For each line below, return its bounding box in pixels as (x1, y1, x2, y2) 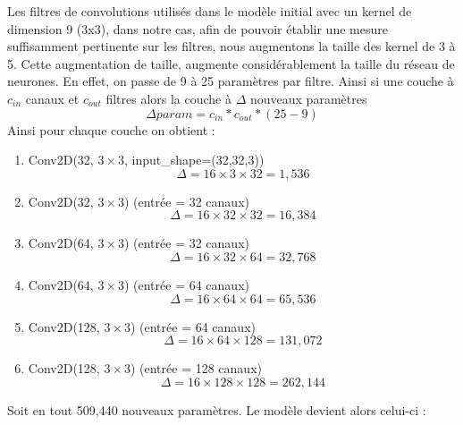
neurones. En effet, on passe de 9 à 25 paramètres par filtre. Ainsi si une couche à (7, 72, 454, 90)
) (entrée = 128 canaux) (130, 359, 262, 378)
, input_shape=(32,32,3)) (123, 150, 265, 169)
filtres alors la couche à (105, 89, 231, 107)
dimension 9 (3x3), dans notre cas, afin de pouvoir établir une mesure (7, 19, 388, 38)
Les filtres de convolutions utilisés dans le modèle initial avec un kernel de (7, 2, 412, 20)
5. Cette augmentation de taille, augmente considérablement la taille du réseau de (7, 54, 455, 72)
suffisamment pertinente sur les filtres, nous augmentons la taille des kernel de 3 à (7, 37, 456, 55)
